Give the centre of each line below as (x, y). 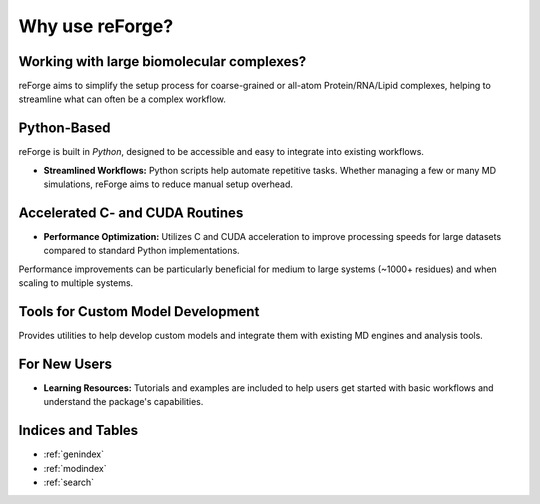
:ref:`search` (69, 482)
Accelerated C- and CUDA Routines (131, 212)
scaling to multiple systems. (76, 283)
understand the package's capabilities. (123, 402)
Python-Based (64, 128)
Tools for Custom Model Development (139, 311)
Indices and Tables (78, 430)
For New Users (65, 363)
